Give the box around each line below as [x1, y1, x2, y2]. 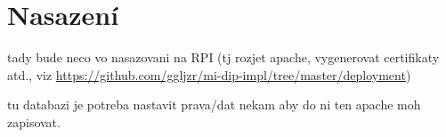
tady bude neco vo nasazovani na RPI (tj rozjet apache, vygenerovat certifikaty [7, 48, 440, 67]
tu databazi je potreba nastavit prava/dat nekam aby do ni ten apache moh [7, 95, 421, 114]
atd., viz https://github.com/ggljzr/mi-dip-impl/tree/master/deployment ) [7, 65, 411, 84]
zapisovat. [7, 112, 61, 131]
